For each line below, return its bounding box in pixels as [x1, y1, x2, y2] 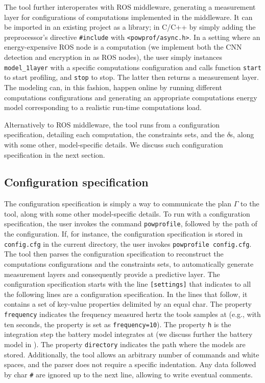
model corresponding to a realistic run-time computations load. [4, 102, 202, 113]
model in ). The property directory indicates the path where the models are [4, 338, 246, 349]
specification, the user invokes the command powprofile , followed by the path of [4, 218, 257, 229]
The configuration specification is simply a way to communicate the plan [4, 198, 232, 209]
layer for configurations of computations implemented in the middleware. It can [4, 11, 253, 22]
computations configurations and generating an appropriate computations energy [4, 92, 257, 102]
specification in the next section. [4, 149, 105, 160]
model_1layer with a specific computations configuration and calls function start [4, 61, 261, 72]
